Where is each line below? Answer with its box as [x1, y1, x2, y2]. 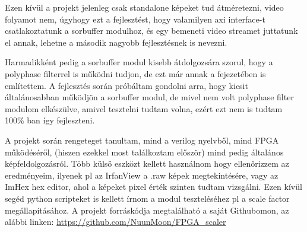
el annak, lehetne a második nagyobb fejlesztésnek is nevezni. [5, 36, 227, 48]
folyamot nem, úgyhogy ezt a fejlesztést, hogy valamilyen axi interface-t [5, 12, 265, 25]
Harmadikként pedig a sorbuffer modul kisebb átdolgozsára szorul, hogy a [5, 56, 273, 68]
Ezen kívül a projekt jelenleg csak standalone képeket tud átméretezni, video [5, 1, 284, 13]
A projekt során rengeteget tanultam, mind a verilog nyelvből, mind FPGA [5, 134, 279, 146]
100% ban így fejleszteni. [5, 114, 95, 126]
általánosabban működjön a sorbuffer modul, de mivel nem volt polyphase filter [5, 91, 294, 103]
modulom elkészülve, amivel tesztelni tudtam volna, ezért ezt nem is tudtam [5, 102, 283, 115]
